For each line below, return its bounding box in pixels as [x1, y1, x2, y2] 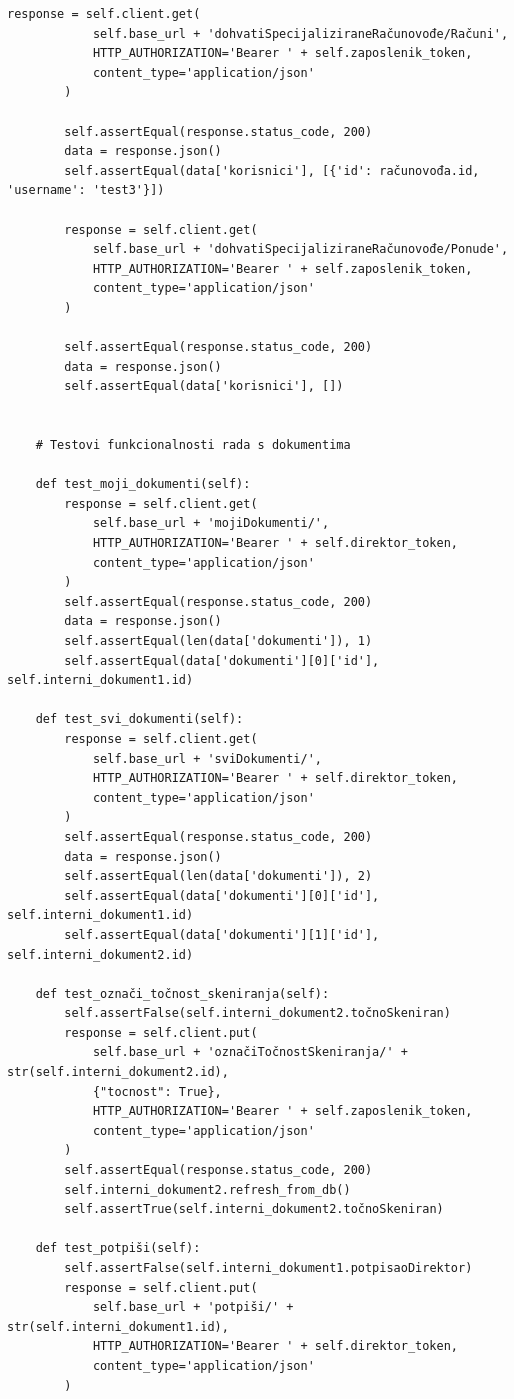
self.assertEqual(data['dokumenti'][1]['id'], [64, 927, 380, 942]
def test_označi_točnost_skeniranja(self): [35, 986, 330, 1001]
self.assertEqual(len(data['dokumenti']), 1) [64, 634, 373, 648]
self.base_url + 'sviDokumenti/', [92, 751, 322, 766]
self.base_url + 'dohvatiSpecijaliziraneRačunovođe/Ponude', [92, 242, 509, 257]
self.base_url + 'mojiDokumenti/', [92, 516, 330, 531]
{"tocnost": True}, [92, 1084, 222, 1099]
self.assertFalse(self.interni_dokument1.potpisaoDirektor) [64, 1261, 473, 1275]
